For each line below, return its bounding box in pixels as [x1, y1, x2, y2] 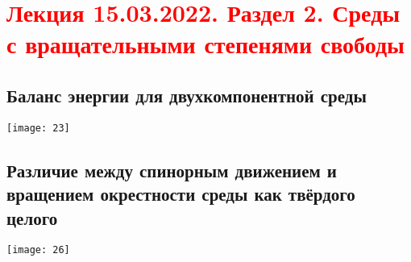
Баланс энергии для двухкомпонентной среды [6, 82, 367, 107]
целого [6, 205, 58, 230]
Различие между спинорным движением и [6, 157, 337, 182]
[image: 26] [6, 244, 70, 256]
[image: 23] [6, 122, 70, 134]
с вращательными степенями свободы [6, 27, 405, 60]
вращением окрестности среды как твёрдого [6, 181, 355, 206]
